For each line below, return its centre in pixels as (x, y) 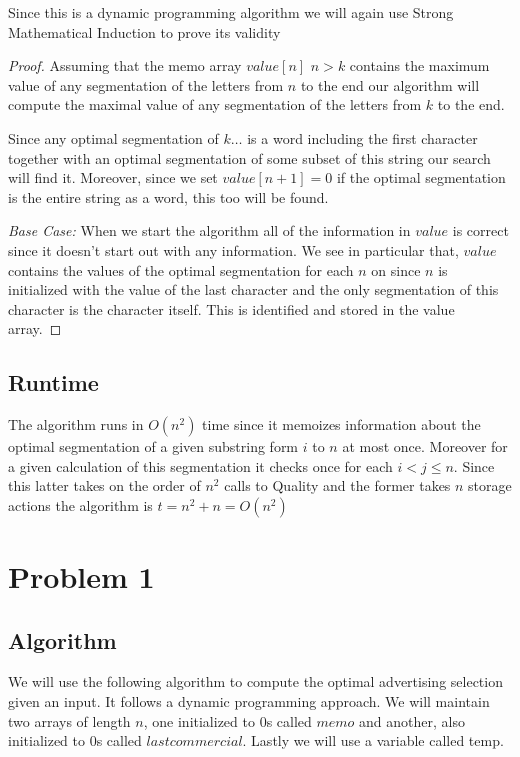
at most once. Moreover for (425, 446)
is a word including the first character (362, 137)
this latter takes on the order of (104, 485)
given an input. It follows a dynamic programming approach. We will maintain (249, 701)
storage (490, 485)
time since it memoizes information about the (341, 424)
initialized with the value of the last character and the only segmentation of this (253, 289)
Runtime (53, 382)
